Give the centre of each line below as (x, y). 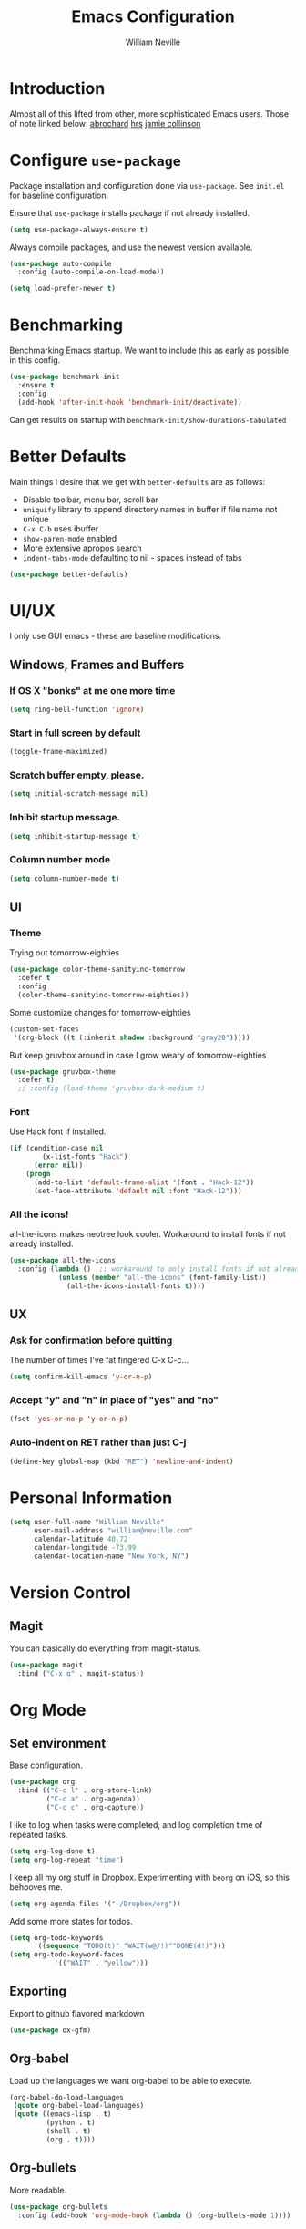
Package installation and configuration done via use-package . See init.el (147, 185)
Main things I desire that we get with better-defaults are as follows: (138, 481)
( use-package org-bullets (58, 2207)
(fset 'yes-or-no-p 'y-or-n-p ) (69, 1419)
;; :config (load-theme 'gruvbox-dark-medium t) (112, 1089)
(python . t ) (71, 2123)
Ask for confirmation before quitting (91, 1340)
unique (36, 519)
